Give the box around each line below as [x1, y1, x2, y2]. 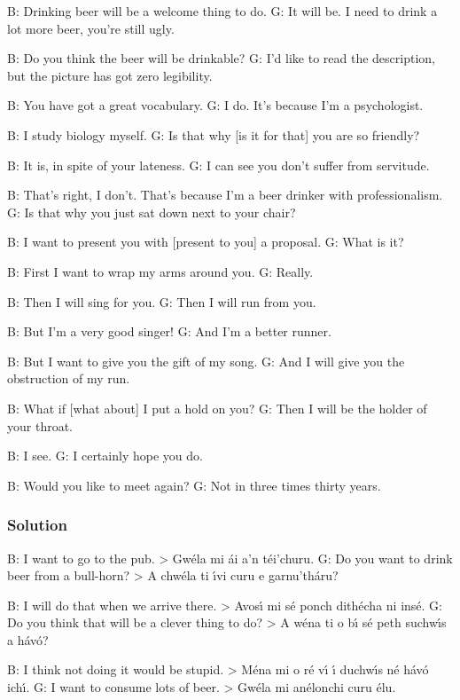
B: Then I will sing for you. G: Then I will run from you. [7, 292, 316, 311]
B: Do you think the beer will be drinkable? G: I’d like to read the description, [7, 49, 435, 67]
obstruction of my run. [7, 369, 130, 388]
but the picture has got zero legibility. [7, 66, 213, 84]
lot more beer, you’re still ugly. [7, 19, 175, 37]
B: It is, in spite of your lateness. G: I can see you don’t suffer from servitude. [7, 155, 430, 174]
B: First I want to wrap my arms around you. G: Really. [7, 262, 314, 280]
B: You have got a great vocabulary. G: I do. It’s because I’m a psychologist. [7, 96, 424, 114]
